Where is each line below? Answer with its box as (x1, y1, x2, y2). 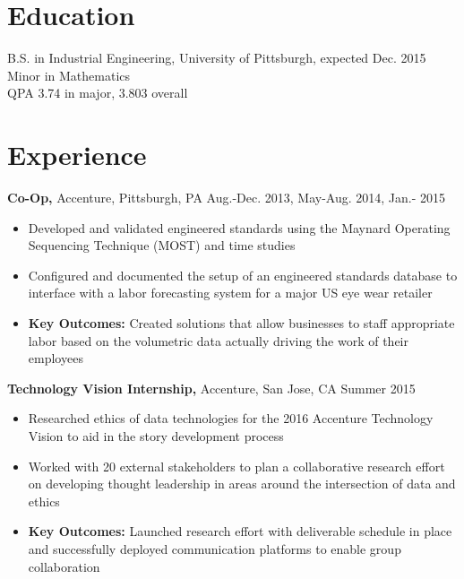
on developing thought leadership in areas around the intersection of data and (28, 474, 456, 493)
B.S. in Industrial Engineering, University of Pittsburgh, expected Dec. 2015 (7, 48, 426, 67)
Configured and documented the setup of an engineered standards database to (28, 265, 458, 284)
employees (28, 349, 83, 367)
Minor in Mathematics (7, 65, 131, 84)
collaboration (28, 557, 100, 575)
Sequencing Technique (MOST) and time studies (28, 236, 296, 255)
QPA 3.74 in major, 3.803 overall (7, 83, 188, 102)
